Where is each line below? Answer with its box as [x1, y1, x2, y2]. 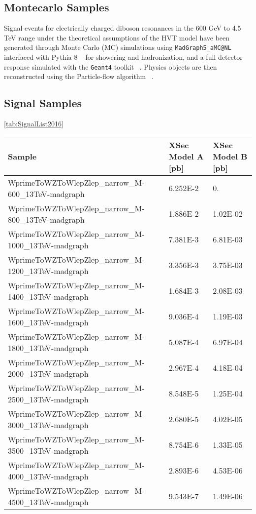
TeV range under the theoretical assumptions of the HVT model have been [4, 32, 230, 42]
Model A [168, 150, 204, 162]
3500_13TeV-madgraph [8, 444, 89, 456]
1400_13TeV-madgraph [8, 290, 89, 302]
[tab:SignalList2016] [4, 119, 64, 129]
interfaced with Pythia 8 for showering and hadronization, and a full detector [4, 52, 243, 62]
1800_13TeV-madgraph [8, 342, 89, 354]
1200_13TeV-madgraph [8, 265, 89, 277]
